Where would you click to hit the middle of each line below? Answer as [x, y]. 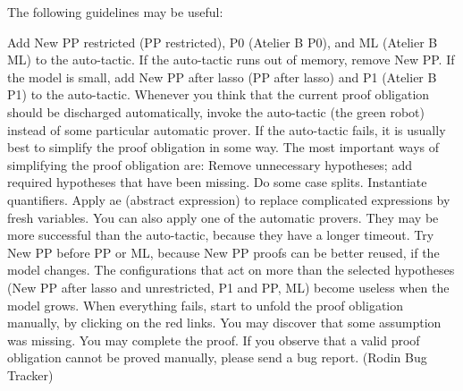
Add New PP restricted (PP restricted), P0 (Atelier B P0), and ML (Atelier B [223, 42]
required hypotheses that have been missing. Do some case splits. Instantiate [217, 182]
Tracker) [30, 374]
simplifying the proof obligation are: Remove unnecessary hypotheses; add [210, 164]
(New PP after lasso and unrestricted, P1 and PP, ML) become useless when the [228, 287]
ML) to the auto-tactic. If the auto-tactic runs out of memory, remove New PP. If [231, 59]
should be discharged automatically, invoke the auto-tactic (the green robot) [216, 111]
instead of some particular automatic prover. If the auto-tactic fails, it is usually [227, 129]
